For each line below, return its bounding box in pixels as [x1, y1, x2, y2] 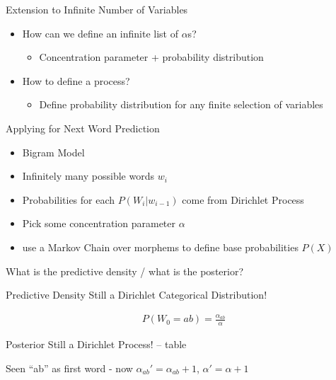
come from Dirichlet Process [182, 192, 304, 207]
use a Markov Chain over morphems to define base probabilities [22, 239, 299, 254]
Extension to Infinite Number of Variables [6, 2, 188, 16]
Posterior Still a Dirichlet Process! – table [6, 337, 187, 352]
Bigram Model [22, 144, 85, 159]
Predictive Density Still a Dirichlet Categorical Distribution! [6, 287, 267, 302]
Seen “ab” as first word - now [6, 360, 133, 375]
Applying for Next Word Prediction [6, 120, 160, 135]
